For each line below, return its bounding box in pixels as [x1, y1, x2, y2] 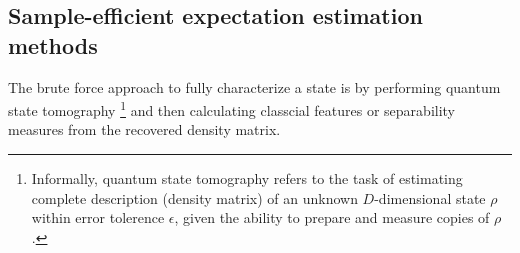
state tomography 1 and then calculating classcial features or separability [8, 97, 456, 120]
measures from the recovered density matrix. [8, 119, 281, 140]
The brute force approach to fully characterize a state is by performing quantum [8, 76, 501, 97]
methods [8, 29, 98, 60]
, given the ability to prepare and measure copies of [174, 207, 490, 228]
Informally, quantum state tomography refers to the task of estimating [31, 168, 463, 189]
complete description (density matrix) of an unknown [31, 187, 358, 208]
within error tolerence [31, 207, 165, 228]
